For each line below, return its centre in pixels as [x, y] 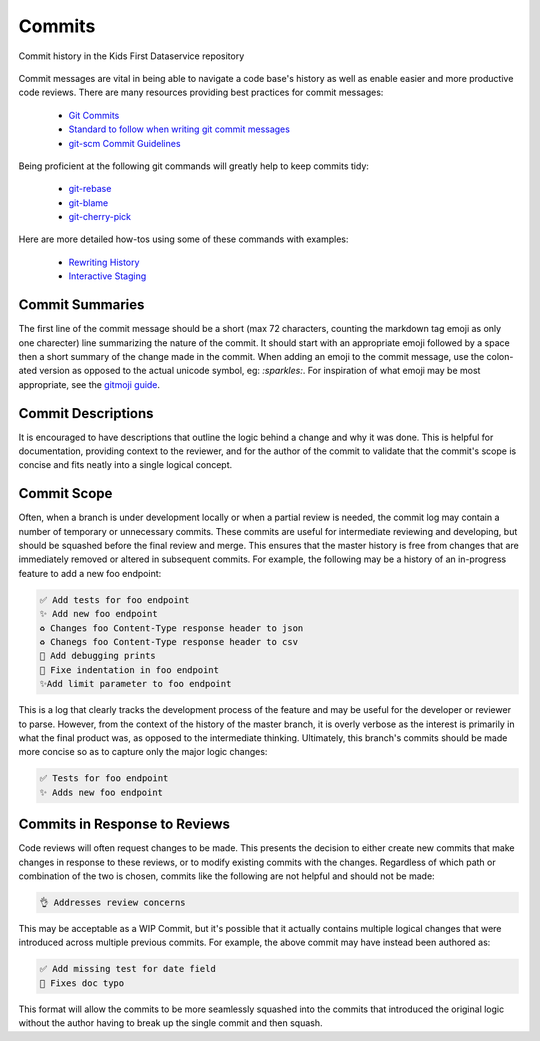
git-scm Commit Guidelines [124, 143]
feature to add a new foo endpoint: [90, 573]
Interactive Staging [107, 276]
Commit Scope [65, 493]
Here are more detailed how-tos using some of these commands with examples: [183, 239]
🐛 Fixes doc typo [82, 983]
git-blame [88, 202]
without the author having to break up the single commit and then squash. [170, 1023]
